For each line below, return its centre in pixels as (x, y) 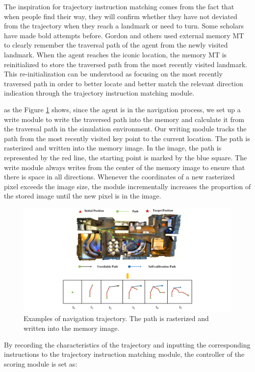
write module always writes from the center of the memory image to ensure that (125, 167)
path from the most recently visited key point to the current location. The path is (127, 138)
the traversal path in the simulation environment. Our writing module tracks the (125, 129)
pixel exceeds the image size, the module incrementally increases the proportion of (127, 186)
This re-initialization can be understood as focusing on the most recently (113, 74)
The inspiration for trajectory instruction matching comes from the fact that (119, 6)
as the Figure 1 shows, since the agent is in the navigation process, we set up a (122, 109)
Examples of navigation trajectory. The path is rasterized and (116, 318)
